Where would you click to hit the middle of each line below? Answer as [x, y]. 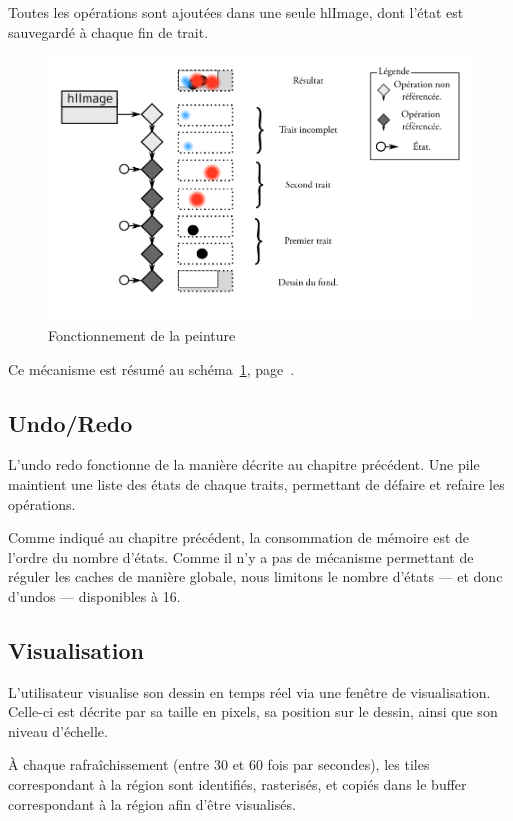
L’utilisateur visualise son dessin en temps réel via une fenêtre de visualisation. [249, 691]
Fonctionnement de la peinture [142, 334]
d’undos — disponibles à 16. [94, 595]
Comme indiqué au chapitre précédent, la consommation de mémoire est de [239, 537]
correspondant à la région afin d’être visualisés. [152, 803]
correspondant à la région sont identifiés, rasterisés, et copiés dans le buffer [237, 784]
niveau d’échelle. [58, 730]
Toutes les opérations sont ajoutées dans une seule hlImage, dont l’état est [236, 12]
